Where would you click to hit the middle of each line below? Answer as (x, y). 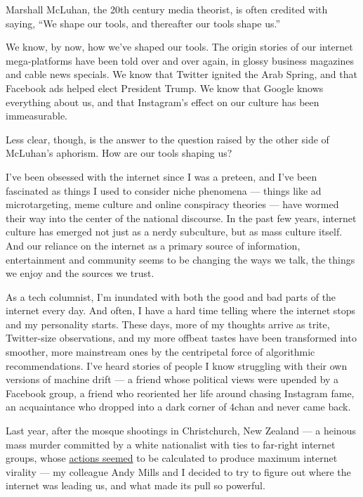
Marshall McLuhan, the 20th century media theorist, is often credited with (167, 9)
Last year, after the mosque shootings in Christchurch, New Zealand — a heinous (181, 431)
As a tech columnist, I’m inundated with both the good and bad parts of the (171, 296)
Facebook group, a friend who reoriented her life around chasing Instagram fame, (180, 393)
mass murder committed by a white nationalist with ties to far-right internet (171, 444)
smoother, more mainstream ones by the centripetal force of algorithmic (160, 352)
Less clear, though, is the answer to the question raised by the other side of (167, 139)
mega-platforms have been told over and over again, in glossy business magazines (180, 60)
